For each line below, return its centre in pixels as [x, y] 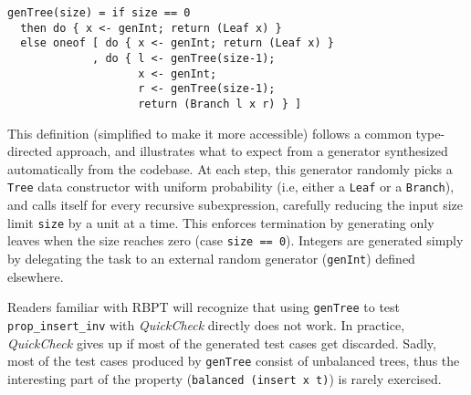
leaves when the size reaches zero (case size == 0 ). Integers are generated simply [235, 240]
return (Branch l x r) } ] [220, 104]
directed [30, 151]
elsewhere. [36, 276]
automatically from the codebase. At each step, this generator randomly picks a [230, 168]
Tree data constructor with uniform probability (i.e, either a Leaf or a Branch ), [231, 187]
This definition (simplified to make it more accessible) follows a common [209, 133]
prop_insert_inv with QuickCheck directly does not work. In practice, [206, 324]
